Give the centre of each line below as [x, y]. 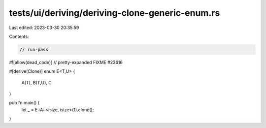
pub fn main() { [24, 103]
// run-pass [34, 49]
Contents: [19, 36]
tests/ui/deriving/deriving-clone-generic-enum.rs [115, 13]
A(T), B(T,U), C [36, 82]
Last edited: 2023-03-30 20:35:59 [44, 28]
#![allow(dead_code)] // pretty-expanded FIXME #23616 [66, 62]
